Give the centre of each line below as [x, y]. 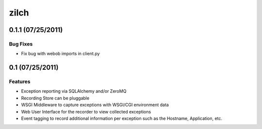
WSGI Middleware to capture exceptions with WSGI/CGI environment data [95, 105]
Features [20, 81]
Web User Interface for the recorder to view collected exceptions [86, 112]
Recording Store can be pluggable [55, 98]
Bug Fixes [21, 44]
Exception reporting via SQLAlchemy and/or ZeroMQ [74, 91]
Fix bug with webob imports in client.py [60, 54]
